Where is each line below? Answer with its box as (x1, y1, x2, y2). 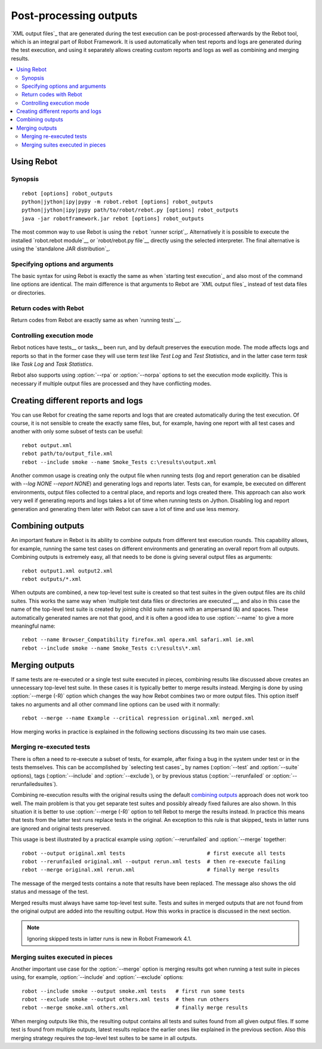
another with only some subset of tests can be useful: (11, 428, 143, 435)
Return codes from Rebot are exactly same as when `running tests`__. (11, 317, 182, 323)
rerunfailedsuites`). (11, 780, 58, 787)
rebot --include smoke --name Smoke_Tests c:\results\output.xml (21, 458, 217, 466)
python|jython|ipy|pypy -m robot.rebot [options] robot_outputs (21, 198, 214, 205)
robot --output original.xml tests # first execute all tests (21, 849, 286, 857)
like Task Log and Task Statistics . (11, 360, 94, 368)
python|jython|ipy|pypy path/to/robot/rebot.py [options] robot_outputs (21, 207, 239, 213)
